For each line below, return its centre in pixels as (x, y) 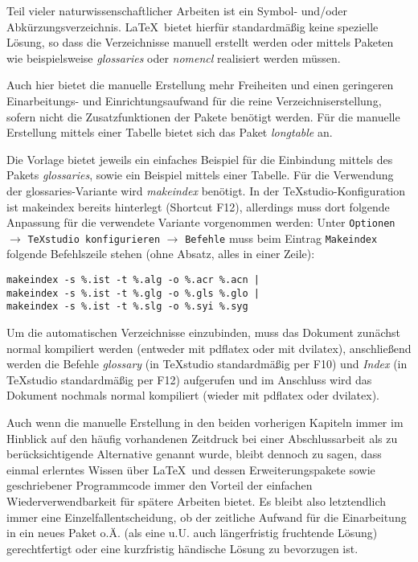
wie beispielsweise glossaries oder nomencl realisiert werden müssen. (174, 57)
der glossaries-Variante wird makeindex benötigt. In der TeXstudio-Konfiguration (206, 190)
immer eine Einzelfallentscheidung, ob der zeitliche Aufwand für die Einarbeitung (207, 517)
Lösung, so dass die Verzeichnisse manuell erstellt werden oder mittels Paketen (200, 42)
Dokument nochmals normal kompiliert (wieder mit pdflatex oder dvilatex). (193, 395)
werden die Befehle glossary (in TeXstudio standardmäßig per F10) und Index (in (207, 364)
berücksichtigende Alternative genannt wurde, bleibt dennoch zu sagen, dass (194, 454)
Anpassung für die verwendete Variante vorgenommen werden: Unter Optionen (201, 222)
